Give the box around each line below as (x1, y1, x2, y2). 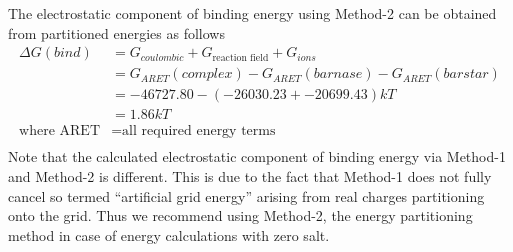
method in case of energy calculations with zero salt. (8, 224, 330, 245)
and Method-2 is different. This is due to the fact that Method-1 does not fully (8, 165, 492, 186)
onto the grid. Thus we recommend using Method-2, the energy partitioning (8, 205, 473, 226)
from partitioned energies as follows (8, 22, 225, 43)
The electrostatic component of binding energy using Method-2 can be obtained (8, 3, 497, 23)
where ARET (19, 124, 100, 139)
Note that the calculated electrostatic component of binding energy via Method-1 (8, 146, 506, 167)
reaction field (212, 52, 269, 63)
